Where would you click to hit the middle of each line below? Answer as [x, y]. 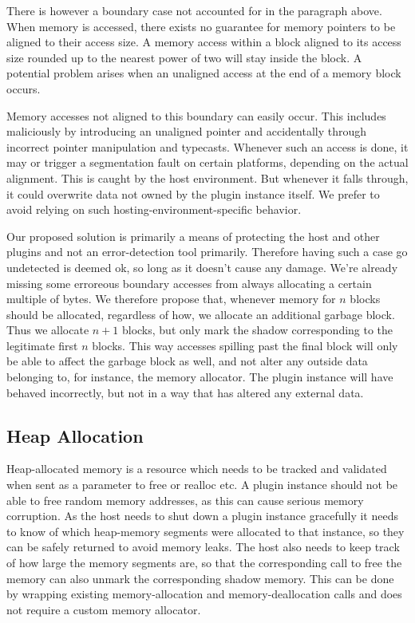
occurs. [24, 88]
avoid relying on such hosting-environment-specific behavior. [154, 209]
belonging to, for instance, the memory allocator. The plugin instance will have [200, 377]
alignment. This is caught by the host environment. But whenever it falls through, [207, 177]
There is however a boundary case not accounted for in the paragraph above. [194, 10]
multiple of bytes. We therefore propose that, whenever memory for [171, 299]
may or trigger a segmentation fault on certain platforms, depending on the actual [207, 162]
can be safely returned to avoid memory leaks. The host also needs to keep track [203, 547]
